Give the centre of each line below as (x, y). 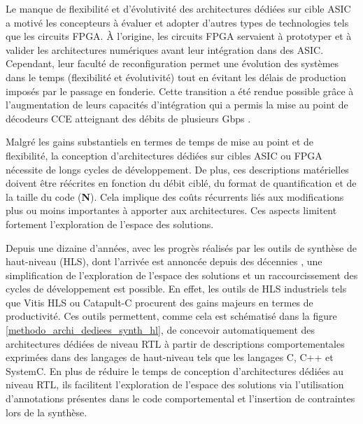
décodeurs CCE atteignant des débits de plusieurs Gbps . (128, 118)
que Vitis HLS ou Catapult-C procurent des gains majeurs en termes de (159, 302)
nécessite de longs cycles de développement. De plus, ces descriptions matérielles (177, 169)
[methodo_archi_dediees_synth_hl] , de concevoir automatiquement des (161, 330)
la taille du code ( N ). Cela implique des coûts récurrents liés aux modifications (175, 196)
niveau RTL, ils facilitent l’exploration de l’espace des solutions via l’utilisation (175, 384)
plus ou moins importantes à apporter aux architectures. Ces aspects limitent (171, 210)
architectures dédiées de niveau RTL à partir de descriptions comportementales (175, 343)
